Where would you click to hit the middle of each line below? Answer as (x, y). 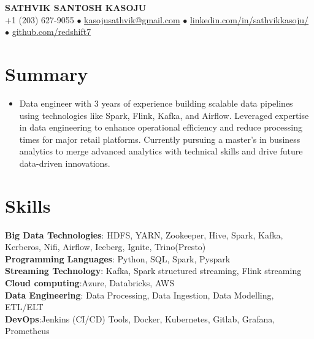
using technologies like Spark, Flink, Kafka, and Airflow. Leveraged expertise (164, 115)
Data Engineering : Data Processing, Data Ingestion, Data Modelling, (140, 295)
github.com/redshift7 (52, 32)
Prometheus (27, 331)
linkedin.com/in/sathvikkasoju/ (249, 19)
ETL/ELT (24, 307)
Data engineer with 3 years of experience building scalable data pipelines (156, 103)
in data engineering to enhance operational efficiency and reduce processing (161, 127)
